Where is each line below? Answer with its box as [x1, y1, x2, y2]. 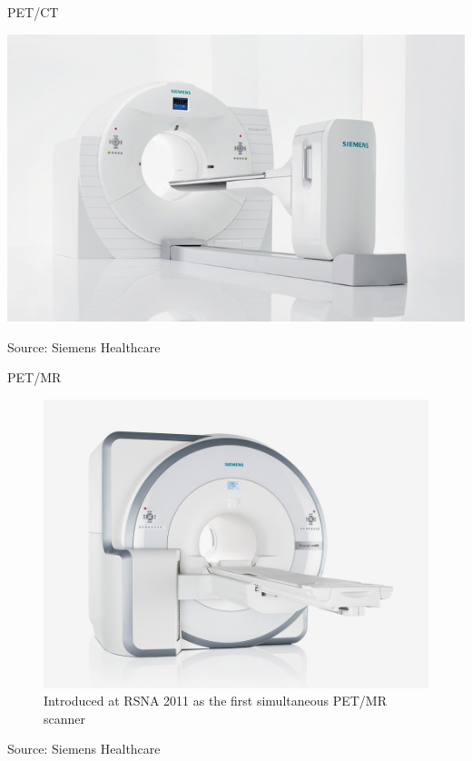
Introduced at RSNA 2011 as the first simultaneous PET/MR [44, 691, 387, 710]
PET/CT [7, 3, 59, 21]
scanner [44, 708, 86, 727]
